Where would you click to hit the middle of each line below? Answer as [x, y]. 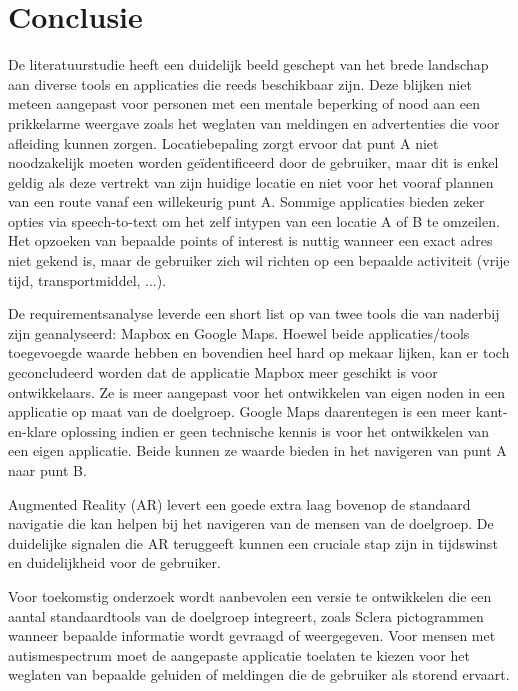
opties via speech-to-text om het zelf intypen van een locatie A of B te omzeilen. [254, 220]
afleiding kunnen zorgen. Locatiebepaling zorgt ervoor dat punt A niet [223, 142]
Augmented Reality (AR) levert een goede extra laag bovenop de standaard [239, 503]
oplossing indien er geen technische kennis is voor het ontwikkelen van [275, 430]
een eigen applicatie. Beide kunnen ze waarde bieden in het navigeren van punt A [257, 450]
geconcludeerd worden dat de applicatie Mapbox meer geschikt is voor [223, 372]
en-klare [32, 430]
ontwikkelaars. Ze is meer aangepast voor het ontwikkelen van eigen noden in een [256, 391]
